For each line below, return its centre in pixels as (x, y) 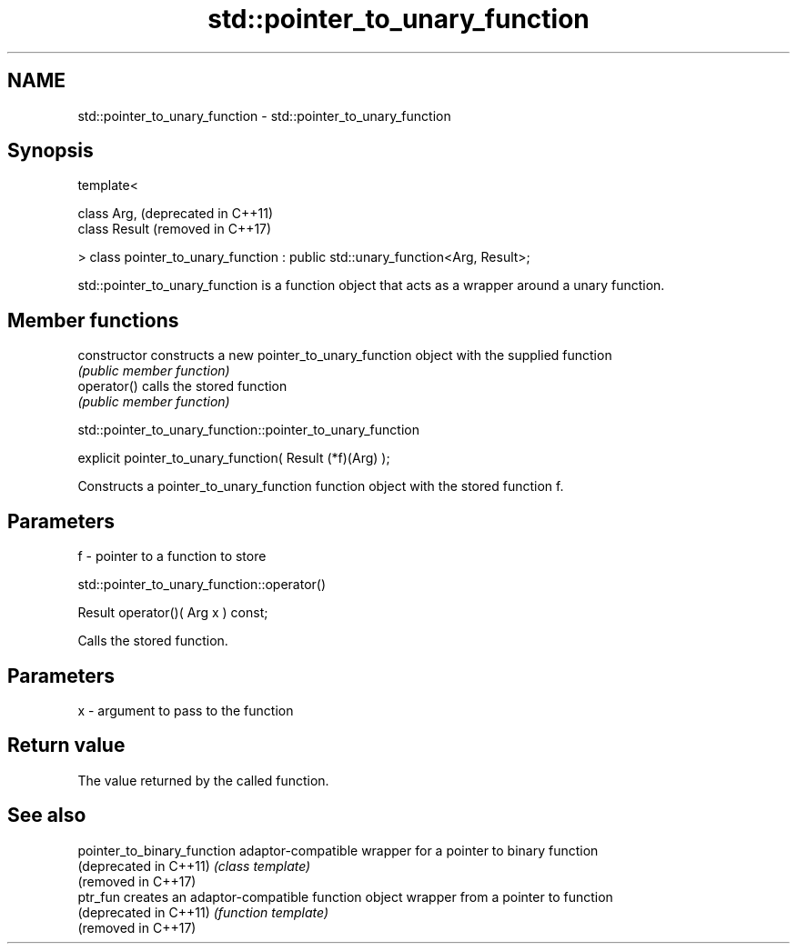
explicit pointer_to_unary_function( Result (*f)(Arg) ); (234, 458)
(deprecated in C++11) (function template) (203, 912)
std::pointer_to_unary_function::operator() (202, 585)
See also (47, 816)
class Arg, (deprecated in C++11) (176, 214)
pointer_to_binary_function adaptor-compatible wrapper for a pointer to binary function (338, 850)
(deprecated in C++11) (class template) (194, 866)
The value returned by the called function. (203, 780)
